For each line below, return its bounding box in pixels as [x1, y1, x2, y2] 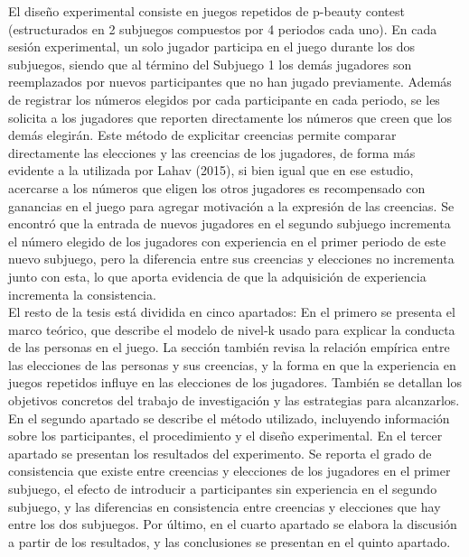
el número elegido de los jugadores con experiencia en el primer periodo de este [8, 231, 446, 250]
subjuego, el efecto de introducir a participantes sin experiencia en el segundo [8, 479, 437, 498]
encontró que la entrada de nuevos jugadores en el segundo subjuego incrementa [8, 214, 451, 233]
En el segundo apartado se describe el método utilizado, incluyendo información [8, 408, 450, 427]
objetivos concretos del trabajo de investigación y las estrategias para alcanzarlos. [8, 391, 460, 410]
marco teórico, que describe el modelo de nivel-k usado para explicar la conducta [8, 320, 455, 339]
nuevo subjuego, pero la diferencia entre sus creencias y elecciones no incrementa [8, 249, 455, 268]
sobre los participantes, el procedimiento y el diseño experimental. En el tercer [8, 426, 443, 445]
